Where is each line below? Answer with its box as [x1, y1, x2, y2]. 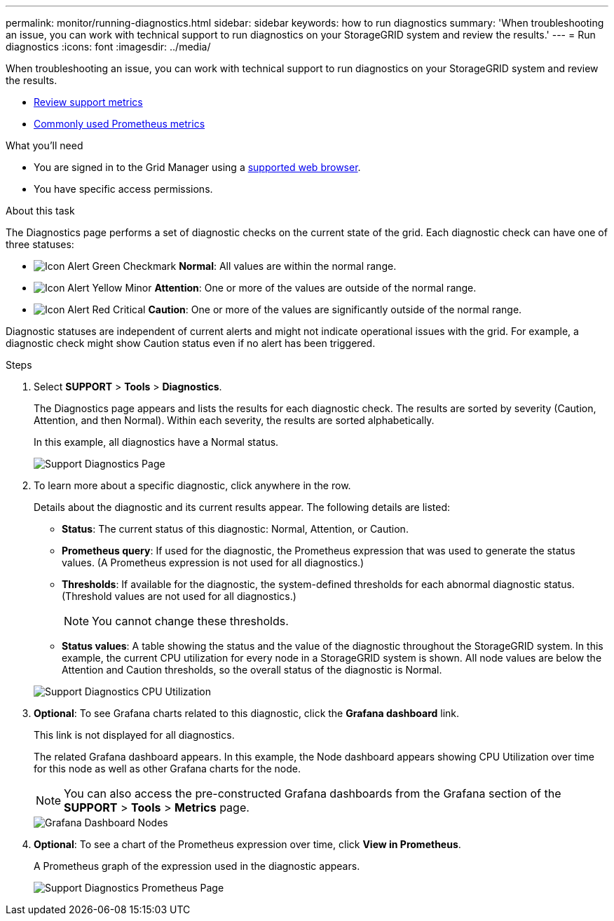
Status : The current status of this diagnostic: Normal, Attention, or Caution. [62, 523, 409, 535]
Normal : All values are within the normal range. [179, 260, 397, 272]
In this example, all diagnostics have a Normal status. [34, 436, 279, 448]
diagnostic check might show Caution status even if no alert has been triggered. [6, 337, 376, 349]
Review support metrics [34, 96, 143, 108]
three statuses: [6, 238, 74, 250]
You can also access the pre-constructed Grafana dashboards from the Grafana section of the [64, 786, 561, 800]
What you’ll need [6, 139, 83, 151]
